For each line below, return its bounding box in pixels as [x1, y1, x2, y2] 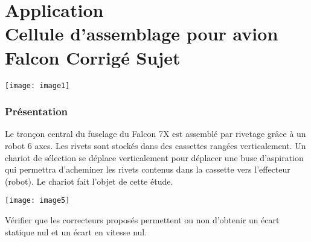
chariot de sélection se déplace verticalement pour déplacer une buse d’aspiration [5, 151, 304, 164]
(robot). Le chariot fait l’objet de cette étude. [5, 174, 173, 187]
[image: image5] [5, 196, 70, 205]
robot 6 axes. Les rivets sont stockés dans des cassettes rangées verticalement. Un [5, 139, 306, 151]
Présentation [5, 104, 68, 119]
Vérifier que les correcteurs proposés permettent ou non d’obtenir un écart [5, 214, 280, 226]
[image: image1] [5, 81, 70, 90]
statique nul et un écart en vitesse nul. [5, 225, 147, 238]
